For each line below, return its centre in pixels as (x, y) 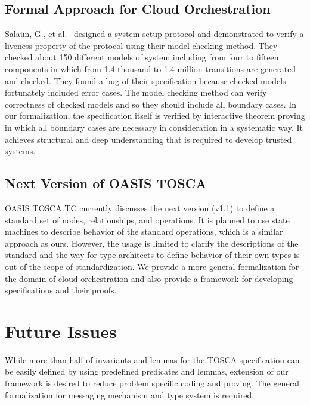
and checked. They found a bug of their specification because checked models (145, 80)
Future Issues (61, 331)
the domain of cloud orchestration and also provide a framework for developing (149, 278)
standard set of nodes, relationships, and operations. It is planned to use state (147, 220)
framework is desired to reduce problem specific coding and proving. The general (152, 383)
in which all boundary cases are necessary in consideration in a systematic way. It (154, 127)
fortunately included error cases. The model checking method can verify (136, 92)
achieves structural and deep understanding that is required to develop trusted (148, 139)
